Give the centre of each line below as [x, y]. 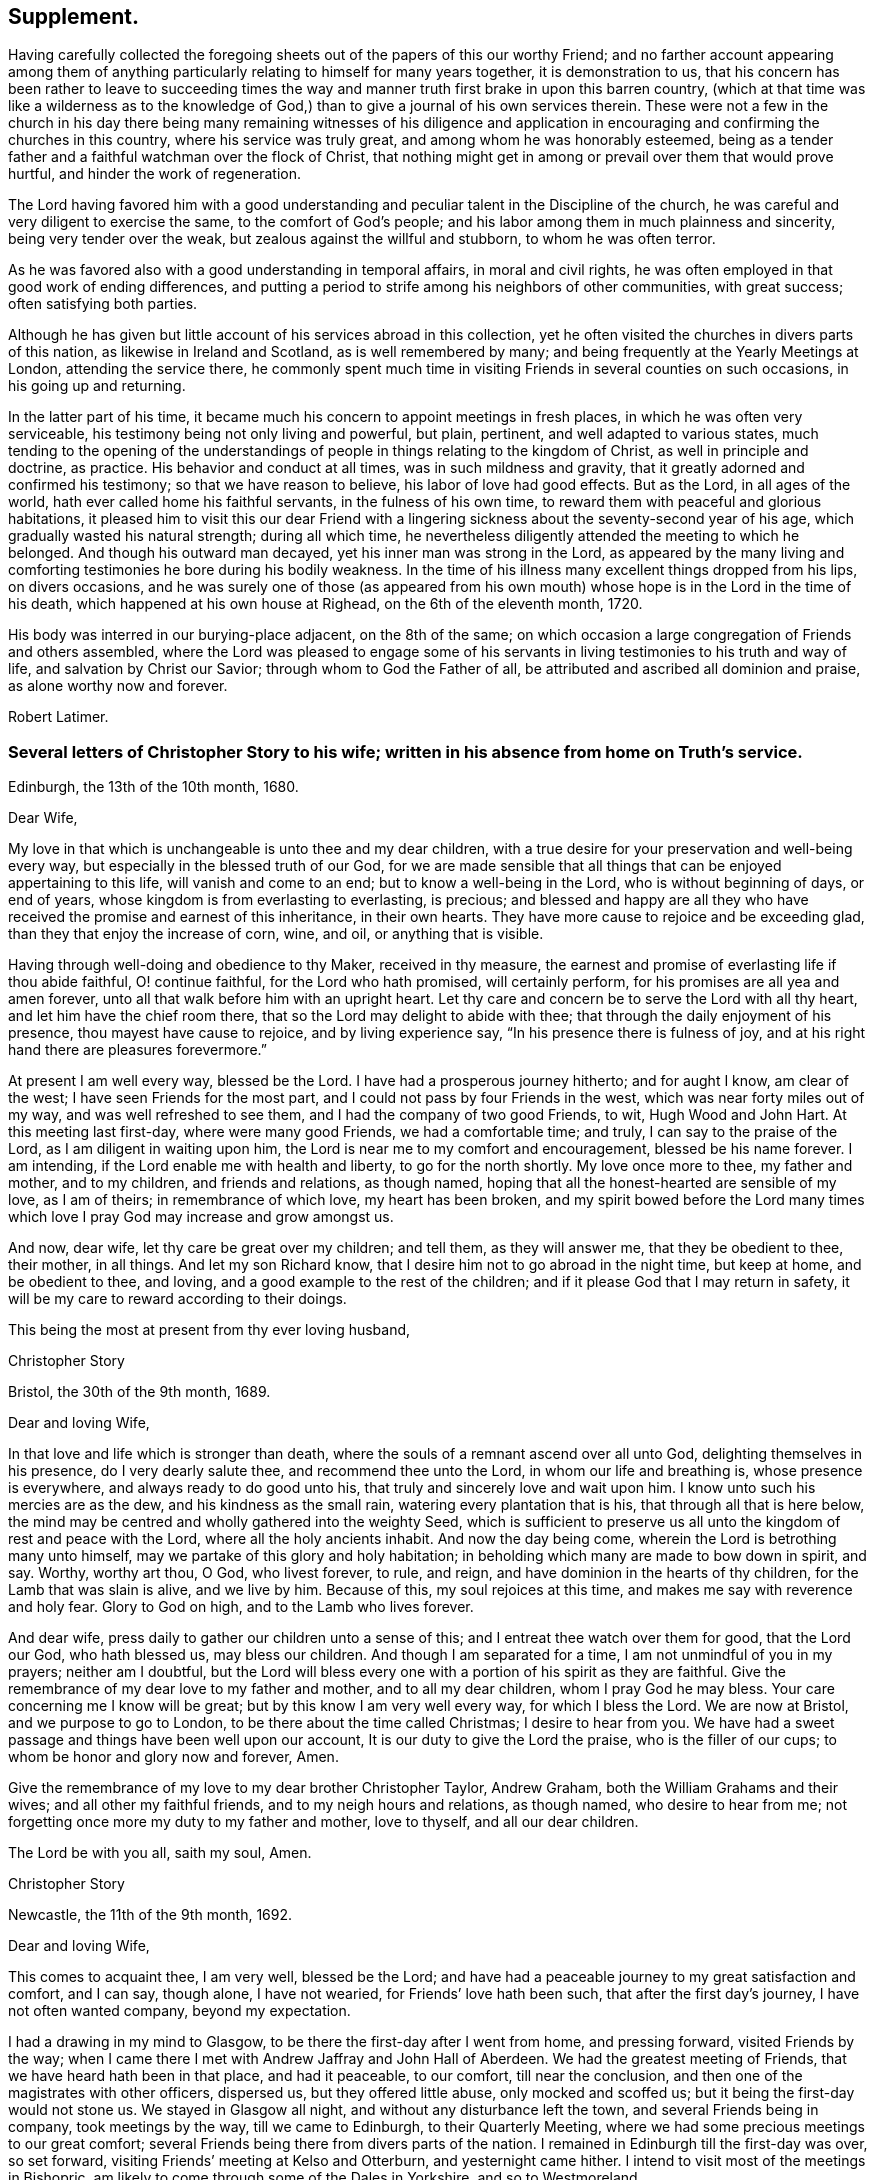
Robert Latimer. [58, 717]
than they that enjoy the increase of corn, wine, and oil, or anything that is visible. [276, 934]
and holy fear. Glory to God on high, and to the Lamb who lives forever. [241, 1607]
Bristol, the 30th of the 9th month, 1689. [139, 1392]
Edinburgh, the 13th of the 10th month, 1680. [153, 787]
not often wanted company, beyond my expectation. [179, 2011]
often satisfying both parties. [103, 304]
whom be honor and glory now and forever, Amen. [173, 1757]
